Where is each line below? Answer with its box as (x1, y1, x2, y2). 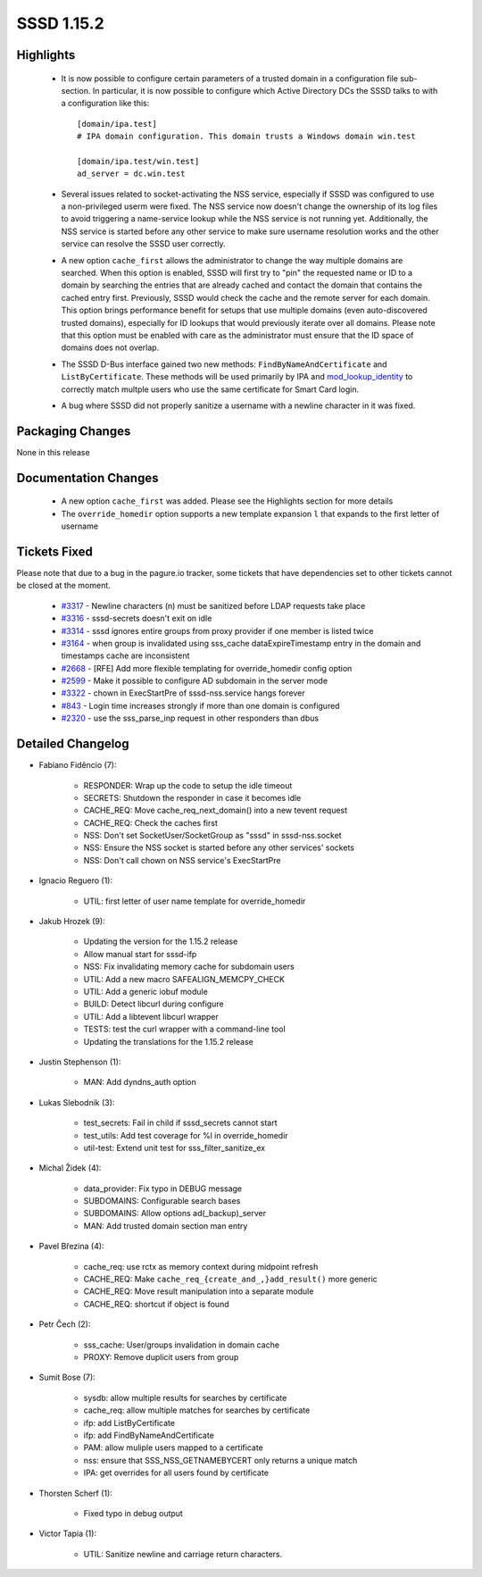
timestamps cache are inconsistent (61, 650, 190, 661)
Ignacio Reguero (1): (38, 875, 113, 886)
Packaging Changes (16, 423, 131, 438)
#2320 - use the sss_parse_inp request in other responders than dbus (61, 713, 320, 723)
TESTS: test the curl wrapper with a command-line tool (83, 1023, 286, 1035)
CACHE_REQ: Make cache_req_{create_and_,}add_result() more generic (83, 1273, 378, 1285)
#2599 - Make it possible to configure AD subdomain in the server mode (61, 675, 328, 687)
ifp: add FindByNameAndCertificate (83, 1430, 214, 1440)
